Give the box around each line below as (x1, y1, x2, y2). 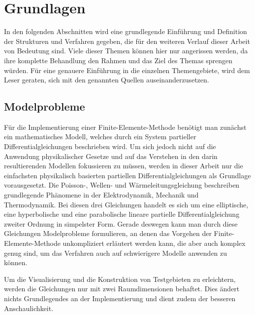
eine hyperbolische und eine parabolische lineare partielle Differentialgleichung (4, 209, 240, 219)
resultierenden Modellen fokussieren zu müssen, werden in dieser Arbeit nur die (4, 160, 243, 171)
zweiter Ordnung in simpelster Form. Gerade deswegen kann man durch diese (4, 218, 238, 229)
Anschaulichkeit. (4, 303, 54, 313)
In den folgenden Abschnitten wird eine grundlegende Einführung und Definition (4, 26, 247, 37)
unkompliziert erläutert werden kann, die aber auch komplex (63, 238, 246, 248)
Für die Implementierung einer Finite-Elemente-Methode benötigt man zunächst (4, 121, 247, 132)
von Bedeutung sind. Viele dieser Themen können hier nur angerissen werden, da (4, 45, 248, 56)
